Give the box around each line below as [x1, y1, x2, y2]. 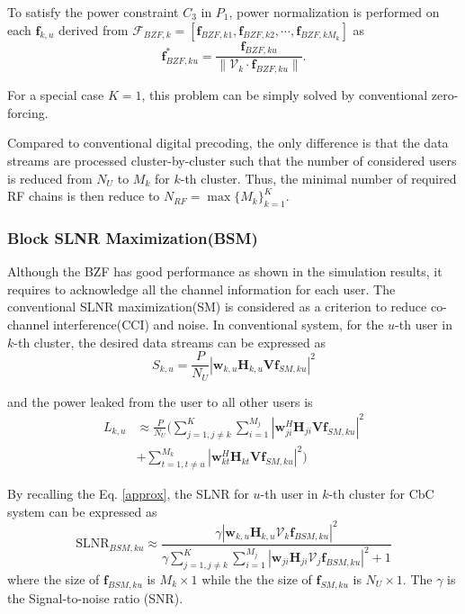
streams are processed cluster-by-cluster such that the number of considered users [7, 151, 457, 169]
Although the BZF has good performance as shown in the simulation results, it [7, 262, 443, 281]
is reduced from [7, 168, 93, 187]
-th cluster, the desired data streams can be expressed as [13, 332, 326, 351]
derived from [58, 20, 129, 39]
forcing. [7, 103, 49, 122]
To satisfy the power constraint [7, 3, 179, 21]
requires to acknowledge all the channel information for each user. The [7, 279, 396, 298]
